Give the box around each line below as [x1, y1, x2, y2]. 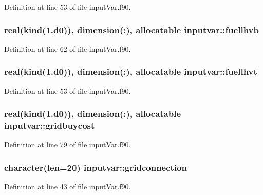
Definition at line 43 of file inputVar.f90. [4, 181, 131, 192]
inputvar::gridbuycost [4, 119, 95, 132]
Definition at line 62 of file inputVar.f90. [4, 43, 131, 54]
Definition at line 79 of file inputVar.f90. [4, 139, 131, 150]
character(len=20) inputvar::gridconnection [4, 161, 187, 173]
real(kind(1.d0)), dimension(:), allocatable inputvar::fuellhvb [4, 23, 259, 36]
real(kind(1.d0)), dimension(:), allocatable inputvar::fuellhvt [4, 65, 257, 78]
